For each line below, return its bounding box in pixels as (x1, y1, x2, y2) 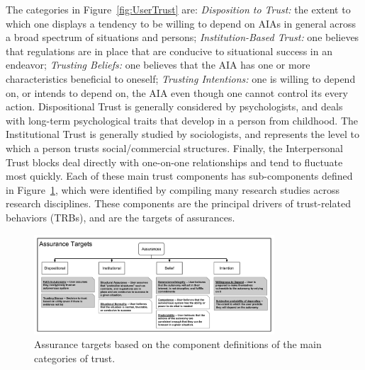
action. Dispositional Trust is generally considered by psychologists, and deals (6, 99, 343, 114)
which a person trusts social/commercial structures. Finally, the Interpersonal (6, 140, 343, 155)
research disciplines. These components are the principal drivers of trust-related (6, 196, 351, 211)
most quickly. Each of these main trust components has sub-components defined (6, 168, 353, 183)
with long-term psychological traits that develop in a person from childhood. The (6, 112, 359, 127)
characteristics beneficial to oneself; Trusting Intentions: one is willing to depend (6, 71, 356, 86)
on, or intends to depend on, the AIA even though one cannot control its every (6, 85, 348, 100)
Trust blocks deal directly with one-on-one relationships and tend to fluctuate (6, 154, 343, 169)
